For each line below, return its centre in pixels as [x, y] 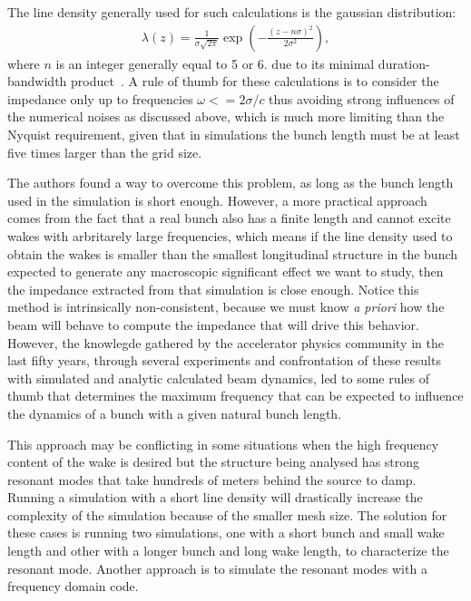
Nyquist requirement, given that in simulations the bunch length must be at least [234, 134]
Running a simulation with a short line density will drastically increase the [215, 497]
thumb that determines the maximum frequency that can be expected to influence [235, 396]
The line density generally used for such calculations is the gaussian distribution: [232, 12]
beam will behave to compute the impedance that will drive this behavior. [213, 324]
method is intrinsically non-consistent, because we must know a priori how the [226, 307]
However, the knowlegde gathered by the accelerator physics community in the [226, 342]
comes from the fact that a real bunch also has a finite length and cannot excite [229, 218]
